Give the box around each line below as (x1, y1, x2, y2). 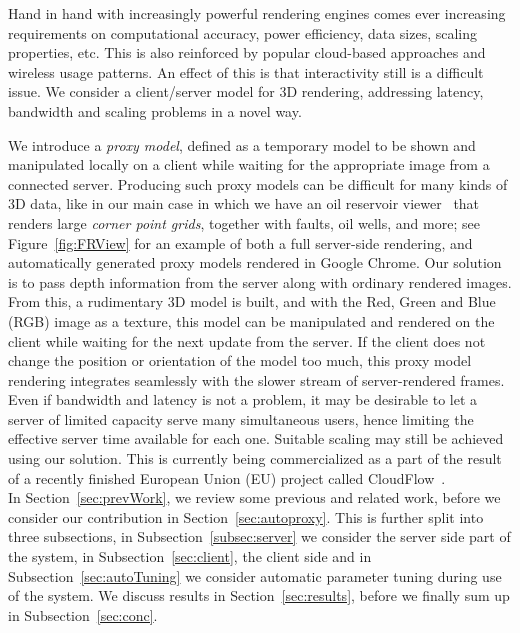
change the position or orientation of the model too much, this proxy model (8, 350, 472, 371)
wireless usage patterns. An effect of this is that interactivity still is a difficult (8, 61, 484, 82)
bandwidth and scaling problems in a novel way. (8, 100, 302, 121)
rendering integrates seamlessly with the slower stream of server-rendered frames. (8, 369, 505, 390)
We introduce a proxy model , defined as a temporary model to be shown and (8, 134, 476, 155)
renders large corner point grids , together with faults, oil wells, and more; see (8, 212, 480, 233)
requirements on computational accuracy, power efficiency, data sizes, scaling (8, 22, 478, 43)
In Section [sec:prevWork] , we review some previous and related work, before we (8, 487, 501, 508)
